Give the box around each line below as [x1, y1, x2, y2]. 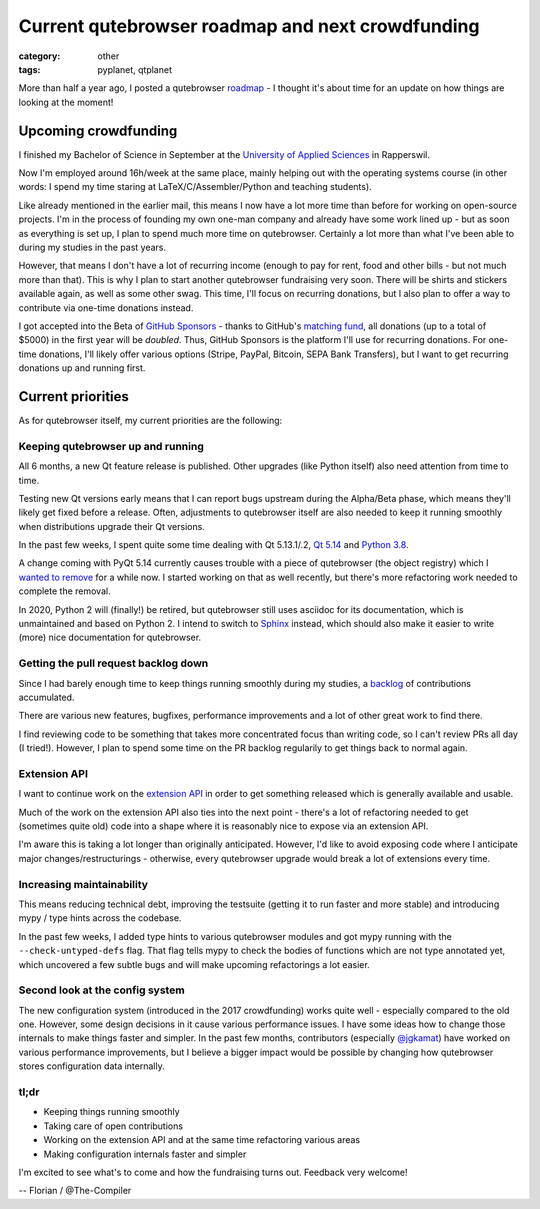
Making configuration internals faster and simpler [43, 1148, 247, 1160]
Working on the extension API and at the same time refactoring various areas [43, 1134, 361, 1146]
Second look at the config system [18, 983, 185, 997]
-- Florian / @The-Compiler [18, 1185, 132, 1197]
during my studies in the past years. [18, 241, 167, 253]
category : [18, 50, 61, 62]
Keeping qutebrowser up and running [18, 439, 204, 453]
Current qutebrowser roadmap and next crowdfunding [18, 15, 480, 37]
